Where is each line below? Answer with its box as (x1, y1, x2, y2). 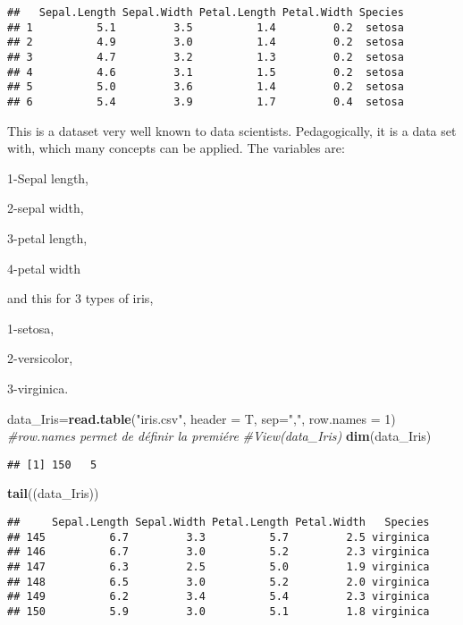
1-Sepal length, (7, 168, 89, 187)
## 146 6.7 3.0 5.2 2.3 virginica (7, 545, 430, 559)
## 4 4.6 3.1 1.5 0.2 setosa (7, 65, 404, 79)
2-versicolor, (7, 349, 73, 367)
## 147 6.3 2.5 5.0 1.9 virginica (7, 560, 430, 573)
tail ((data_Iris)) (7, 484, 99, 503)
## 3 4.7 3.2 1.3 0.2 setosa (7, 50, 404, 63)
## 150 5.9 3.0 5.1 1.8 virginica (7, 604, 430, 618)
